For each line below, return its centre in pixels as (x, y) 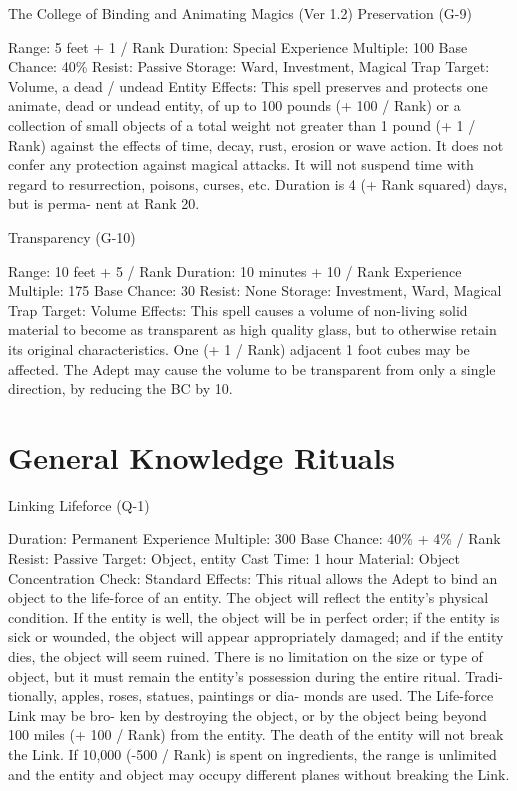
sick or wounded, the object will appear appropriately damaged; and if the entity (256, 636)
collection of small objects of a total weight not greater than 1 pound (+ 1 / (242, 124)
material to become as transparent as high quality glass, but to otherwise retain (252, 329)
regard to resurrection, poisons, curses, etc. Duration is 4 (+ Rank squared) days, (258, 183)
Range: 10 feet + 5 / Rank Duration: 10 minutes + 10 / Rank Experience (235, 270)
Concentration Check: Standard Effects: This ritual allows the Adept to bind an (253, 577)
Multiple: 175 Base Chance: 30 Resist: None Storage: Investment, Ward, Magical (255, 290)
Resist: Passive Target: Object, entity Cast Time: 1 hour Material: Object (234, 558)
